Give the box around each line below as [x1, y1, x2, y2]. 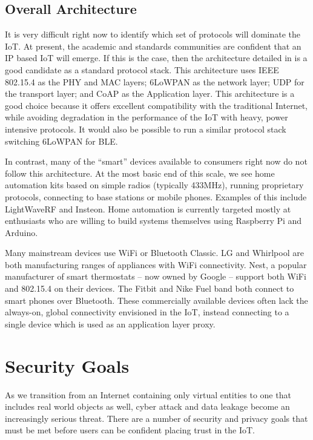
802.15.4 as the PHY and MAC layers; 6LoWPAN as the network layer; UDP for [5, 75, 305, 88]
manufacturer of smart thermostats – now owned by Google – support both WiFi [5, 270, 306, 283]
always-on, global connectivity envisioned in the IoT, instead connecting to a [5, 306, 289, 318]
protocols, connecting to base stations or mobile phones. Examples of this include [5, 190, 307, 203]
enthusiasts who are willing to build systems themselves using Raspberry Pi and [5, 214, 302, 227]
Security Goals [5, 353, 130, 378]
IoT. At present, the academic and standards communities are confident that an [5, 39, 301, 52]
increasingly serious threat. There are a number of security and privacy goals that [5, 412, 308, 424]
